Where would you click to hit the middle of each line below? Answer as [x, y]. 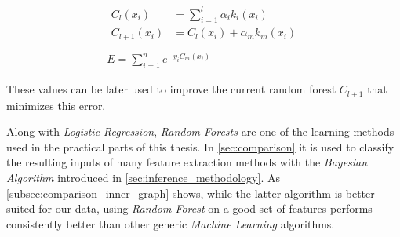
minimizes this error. [56, 105]
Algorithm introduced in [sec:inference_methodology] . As [143, 177]
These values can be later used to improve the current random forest [171, 89]
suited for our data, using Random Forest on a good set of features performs [189, 208]
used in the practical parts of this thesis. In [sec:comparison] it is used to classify [200, 146]
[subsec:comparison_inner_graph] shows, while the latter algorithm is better [191, 193]
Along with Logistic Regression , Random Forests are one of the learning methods [200, 131]
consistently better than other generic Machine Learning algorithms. [171, 223]
